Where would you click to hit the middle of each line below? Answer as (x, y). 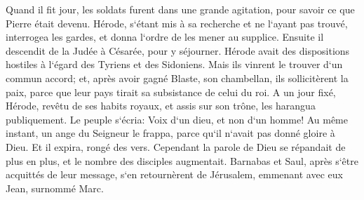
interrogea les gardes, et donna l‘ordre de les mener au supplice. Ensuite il (165, 37)
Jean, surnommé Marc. (55, 188)
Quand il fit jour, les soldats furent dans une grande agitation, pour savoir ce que (180, 9)
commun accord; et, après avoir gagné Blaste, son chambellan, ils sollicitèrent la (177, 78)
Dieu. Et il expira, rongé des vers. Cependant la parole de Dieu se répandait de (176, 146)
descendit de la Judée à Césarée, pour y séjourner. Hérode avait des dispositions (178, 50)
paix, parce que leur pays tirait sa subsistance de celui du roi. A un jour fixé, (171, 92)
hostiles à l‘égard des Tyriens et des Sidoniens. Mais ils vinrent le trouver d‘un (174, 64)
